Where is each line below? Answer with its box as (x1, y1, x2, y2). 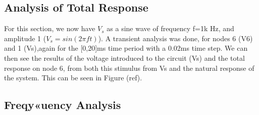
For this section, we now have (4, 23, 95, 34)
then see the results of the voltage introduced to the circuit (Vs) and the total (4, 52, 245, 63)
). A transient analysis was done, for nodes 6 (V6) (98, 33, 253, 43)
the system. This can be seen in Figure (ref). (4, 72, 142, 83)
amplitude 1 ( (4, 33, 46, 43)
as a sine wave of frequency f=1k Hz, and (107, 23, 234, 34)
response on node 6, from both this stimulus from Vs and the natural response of (4, 62, 254, 73)
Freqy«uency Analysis (4, 97, 121, 112)
